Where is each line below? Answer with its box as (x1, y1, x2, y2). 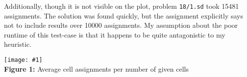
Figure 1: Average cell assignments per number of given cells (4, 63, 189, 74)
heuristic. (4, 39, 32, 49)
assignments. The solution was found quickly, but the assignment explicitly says (4, 10, 243, 20)
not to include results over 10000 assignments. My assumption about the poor (4, 20, 238, 30)
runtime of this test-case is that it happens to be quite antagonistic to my (4, 29, 225, 39)
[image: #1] (4, 57, 43, 64)
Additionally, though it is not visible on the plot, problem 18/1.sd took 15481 (4, 1, 239, 11)
